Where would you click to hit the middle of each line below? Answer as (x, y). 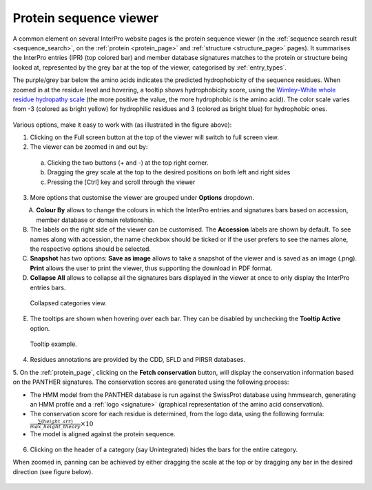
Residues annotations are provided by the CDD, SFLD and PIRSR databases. (138, 360)
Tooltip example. (53, 344)
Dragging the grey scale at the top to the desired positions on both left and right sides (169, 172)
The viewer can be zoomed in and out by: (89, 147)
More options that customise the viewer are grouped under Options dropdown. (142, 198)
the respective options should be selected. (91, 249)
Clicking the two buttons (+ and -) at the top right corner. (128, 163)
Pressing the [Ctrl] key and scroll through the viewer (121, 182)
